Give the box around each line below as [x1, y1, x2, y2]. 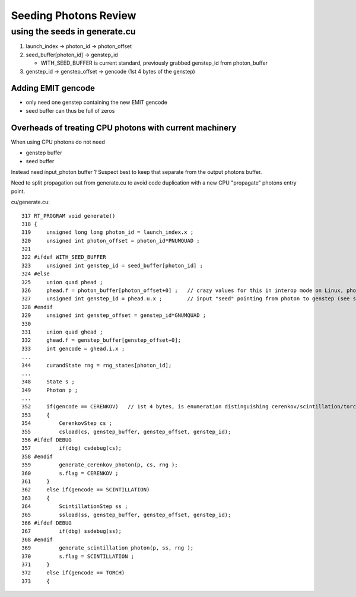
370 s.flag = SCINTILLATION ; [21, 552, 135, 560]
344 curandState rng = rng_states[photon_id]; [21, 362, 172, 369]
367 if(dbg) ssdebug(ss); [21, 528, 122, 535]
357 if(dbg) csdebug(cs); [21, 445, 122, 452]
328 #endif [21, 303, 53, 310]
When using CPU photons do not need [11, 138, 105, 145]
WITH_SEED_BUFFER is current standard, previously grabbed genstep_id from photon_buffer [40, 59, 268, 66]
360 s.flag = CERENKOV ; [21, 469, 119, 477]
